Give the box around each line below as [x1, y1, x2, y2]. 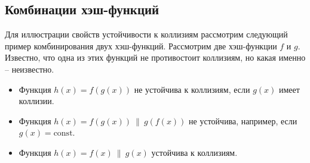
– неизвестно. [5, 62, 54, 75]
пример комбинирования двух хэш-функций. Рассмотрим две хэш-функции [5, 39, 277, 52]
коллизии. [19, 95, 54, 107]
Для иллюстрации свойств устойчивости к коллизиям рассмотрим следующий [5, 28, 288, 40]
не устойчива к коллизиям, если [134, 83, 250, 95]
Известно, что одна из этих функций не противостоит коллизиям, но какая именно [5, 51, 306, 64]
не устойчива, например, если [189, 114, 297, 127]
